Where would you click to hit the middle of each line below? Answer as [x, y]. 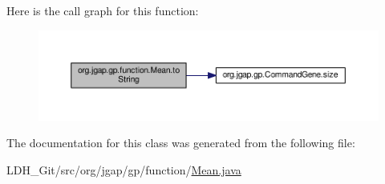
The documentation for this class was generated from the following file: [181, 143]
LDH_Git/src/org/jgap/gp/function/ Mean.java [124, 169]
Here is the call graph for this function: [103, 10]
